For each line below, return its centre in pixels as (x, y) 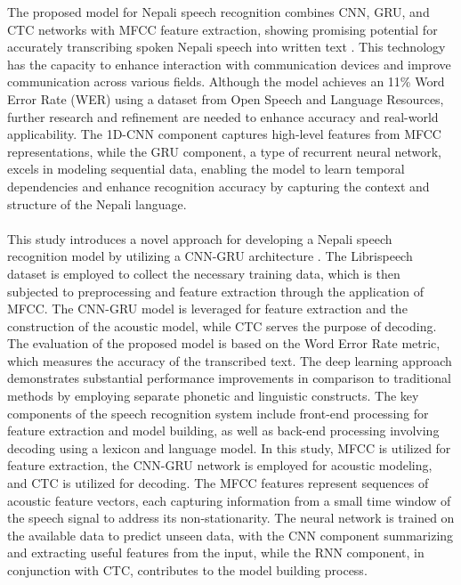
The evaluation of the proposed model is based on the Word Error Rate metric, (224, 343)
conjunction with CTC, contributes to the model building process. (187, 570)
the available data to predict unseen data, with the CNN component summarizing (230, 535)
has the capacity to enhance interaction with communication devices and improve (229, 64)
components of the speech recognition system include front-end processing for (218, 413)
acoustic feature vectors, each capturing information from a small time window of (229, 500)
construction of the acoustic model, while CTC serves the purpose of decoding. (222, 325)
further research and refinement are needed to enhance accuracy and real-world (223, 116)
